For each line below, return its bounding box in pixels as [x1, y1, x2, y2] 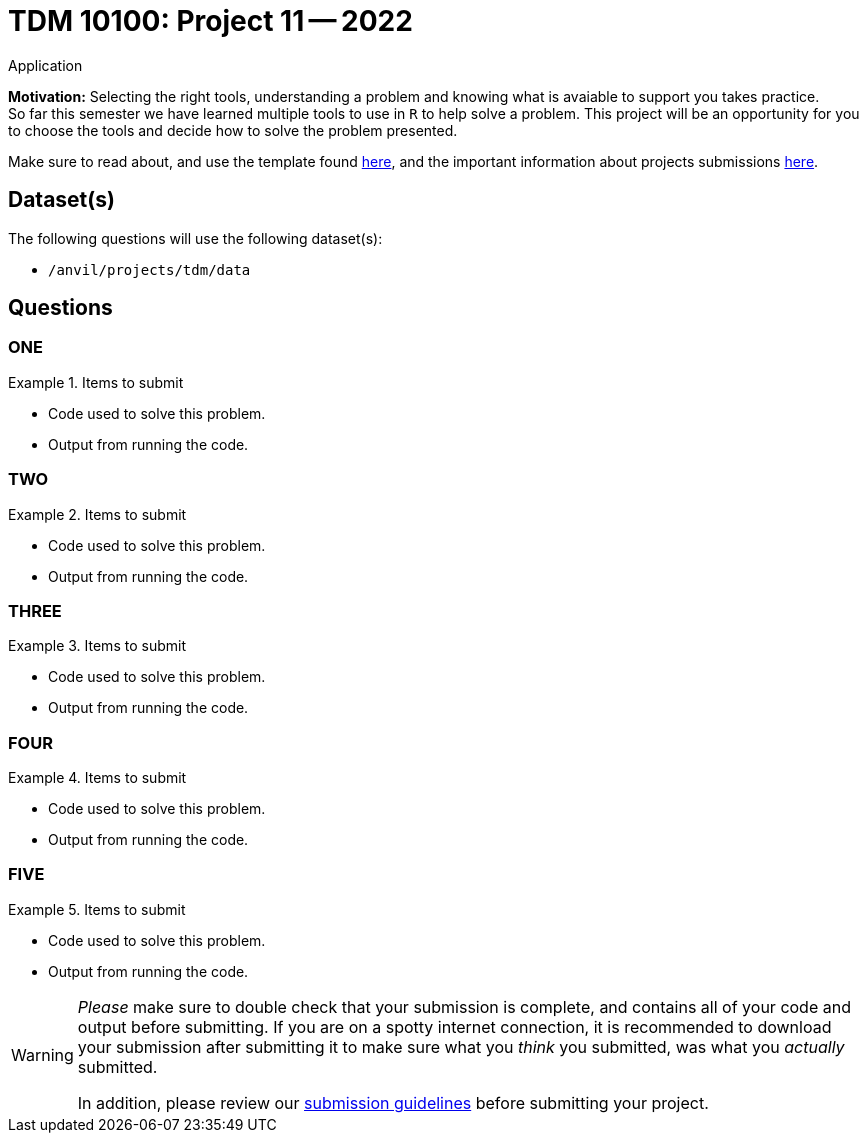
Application [8, 56, 83, 74]
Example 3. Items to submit [8, 637, 186, 655]
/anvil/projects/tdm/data [48, 261, 251, 278]
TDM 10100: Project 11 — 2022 [8, 4, 413, 38]
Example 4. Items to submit [8, 769, 187, 787]
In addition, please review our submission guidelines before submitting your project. [77, 1092, 709, 1113]
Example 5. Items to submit [8, 900, 186, 918]
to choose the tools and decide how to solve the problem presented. [8, 121, 458, 139]
